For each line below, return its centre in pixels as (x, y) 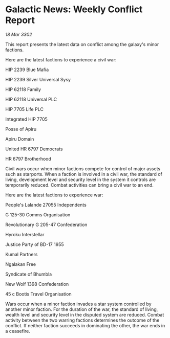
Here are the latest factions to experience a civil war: (61, 59)
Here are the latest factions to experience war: (54, 195)
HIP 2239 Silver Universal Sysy (38, 79)
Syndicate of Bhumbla (29, 274)
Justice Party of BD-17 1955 (35, 244)
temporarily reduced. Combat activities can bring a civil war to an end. (79, 185)
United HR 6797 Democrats (34, 149)
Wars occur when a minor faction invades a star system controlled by (79, 304)
